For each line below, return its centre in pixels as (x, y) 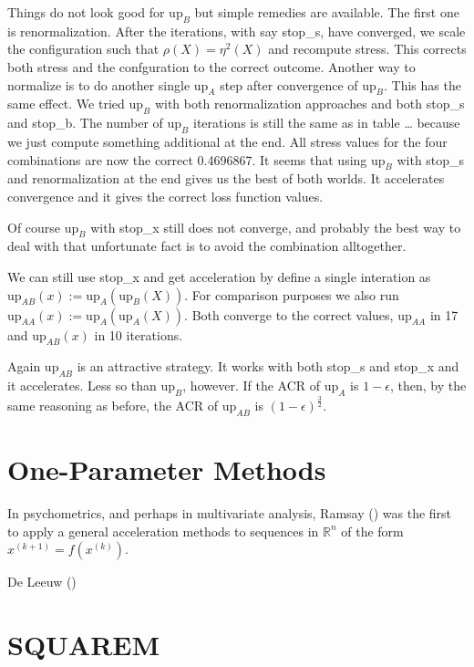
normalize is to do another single (99, 84)
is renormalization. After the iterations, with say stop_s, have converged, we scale (237, 31)
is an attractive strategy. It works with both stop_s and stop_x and (268, 366)
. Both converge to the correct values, (289, 314)
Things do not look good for (86, 12)
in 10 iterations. (139, 334)
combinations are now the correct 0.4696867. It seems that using (187, 159)
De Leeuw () (42, 582)
